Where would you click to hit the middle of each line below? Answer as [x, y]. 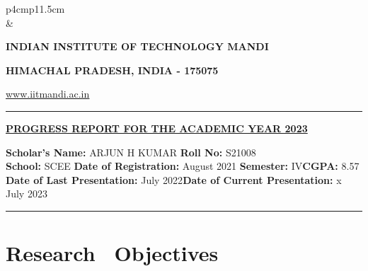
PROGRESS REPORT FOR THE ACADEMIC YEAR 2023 [157, 128]
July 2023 [27, 194]
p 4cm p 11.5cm [35, 8]
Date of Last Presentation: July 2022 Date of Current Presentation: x [174, 179]
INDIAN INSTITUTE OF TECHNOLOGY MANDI [137, 46]
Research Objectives [112, 253]
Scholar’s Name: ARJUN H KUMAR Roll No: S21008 [131, 152]
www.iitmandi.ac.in [48, 94]
